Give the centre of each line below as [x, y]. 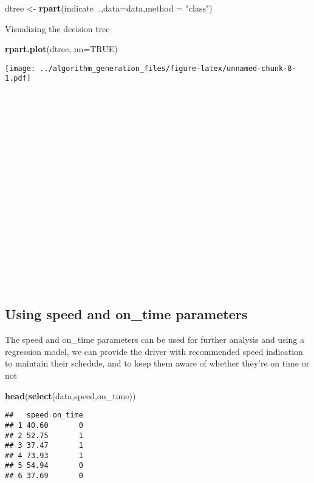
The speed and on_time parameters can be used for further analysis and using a [155, 339]
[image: [20, 68]
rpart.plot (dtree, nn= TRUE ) [61, 49]
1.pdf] [18, 79]
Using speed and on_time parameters [126, 314]
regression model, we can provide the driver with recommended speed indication [154, 351]
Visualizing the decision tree [57, 28]
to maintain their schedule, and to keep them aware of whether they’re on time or [157, 363]
